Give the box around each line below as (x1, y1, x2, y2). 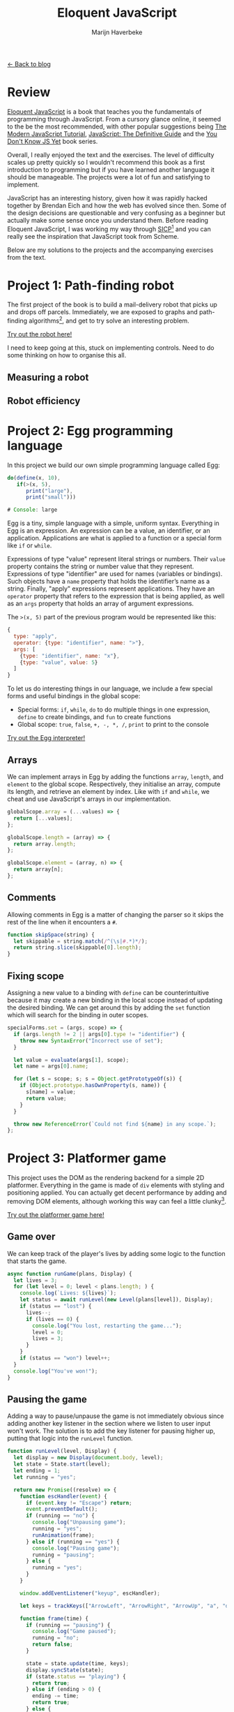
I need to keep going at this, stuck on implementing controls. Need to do (7, 344, 214, 352)
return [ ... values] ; (13, 815, 73, 822)
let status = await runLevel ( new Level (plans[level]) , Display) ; (19, 1297, 214, 1304)
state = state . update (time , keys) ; (25, 1660, 130, 1667)
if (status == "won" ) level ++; (19, 1355, 111, 1362)
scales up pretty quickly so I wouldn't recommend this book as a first (7, 158, 205, 166)
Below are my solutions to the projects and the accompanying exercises (7, 246, 214, 254)
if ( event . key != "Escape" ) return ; (25, 1499, 132, 1506)
